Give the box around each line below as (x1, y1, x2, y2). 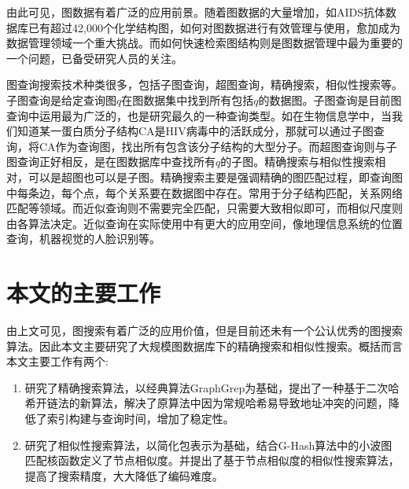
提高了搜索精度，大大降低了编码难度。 (24, 467, 223, 483)
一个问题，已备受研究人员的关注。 (6, 50, 182, 66)
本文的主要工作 (6, 277, 161, 309)
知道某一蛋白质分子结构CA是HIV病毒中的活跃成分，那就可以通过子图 (17, 123, 374, 139)
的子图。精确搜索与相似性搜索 (220, 153, 375, 170)
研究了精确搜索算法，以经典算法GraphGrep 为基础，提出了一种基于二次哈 (24, 379, 400, 395)
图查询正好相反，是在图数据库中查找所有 (6, 153, 216, 170)
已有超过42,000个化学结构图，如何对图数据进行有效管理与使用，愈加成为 (28, 19, 400, 35)
